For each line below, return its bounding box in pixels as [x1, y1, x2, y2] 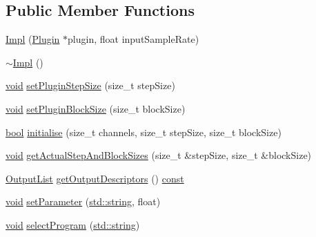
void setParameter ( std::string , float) [6, 194, 161, 209]
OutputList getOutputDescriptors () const [6, 171, 184, 185]
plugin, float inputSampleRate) [68, 32, 199, 46]
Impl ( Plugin [6, 32, 60, 46]
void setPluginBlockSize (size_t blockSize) [6, 101, 186, 115]
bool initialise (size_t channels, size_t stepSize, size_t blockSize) [6, 124, 282, 139]
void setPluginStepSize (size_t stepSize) [6, 78, 175, 93]
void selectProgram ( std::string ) [6, 217, 140, 231]
